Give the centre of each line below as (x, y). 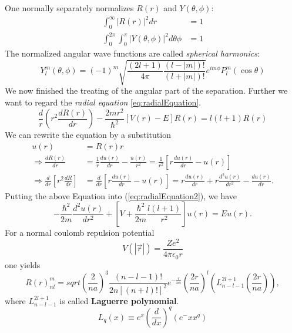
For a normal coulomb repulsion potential (80, 233)
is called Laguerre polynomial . (119, 300)
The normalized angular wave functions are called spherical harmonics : (132, 53)
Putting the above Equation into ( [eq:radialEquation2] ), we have (121, 195)
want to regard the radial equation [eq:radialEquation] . (103, 102)
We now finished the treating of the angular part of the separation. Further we (146, 90)
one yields (23, 264)
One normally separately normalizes (69, 8)
